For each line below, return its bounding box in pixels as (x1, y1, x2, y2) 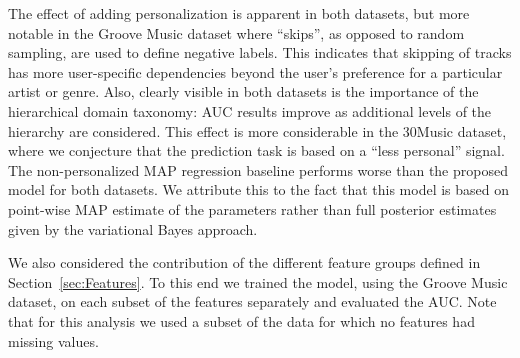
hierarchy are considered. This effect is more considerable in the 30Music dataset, (8, 120, 507, 141)
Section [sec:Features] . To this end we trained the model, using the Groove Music (8, 271, 508, 292)
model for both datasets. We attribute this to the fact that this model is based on (8, 179, 510, 200)
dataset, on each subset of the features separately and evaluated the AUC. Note (8, 291, 497, 312)
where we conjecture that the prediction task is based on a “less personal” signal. (8, 140, 505, 161)
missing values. (8, 330, 99, 351)
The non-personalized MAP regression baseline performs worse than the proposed (8, 159, 508, 180)
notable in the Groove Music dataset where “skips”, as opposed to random (8, 22, 465, 43)
